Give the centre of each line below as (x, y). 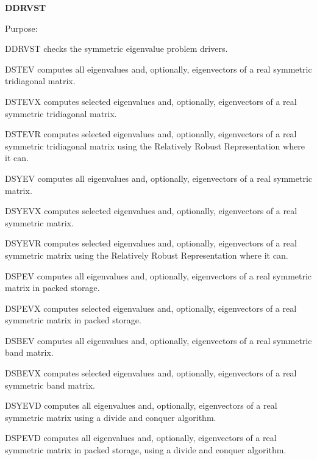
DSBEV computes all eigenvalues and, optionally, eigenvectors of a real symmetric (158, 340)
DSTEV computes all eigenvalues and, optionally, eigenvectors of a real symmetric (158, 69)
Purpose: (21, 28)
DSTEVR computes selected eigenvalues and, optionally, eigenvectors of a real (151, 134)
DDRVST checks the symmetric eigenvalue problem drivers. (116, 49)
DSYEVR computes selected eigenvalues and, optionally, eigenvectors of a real (151, 243)
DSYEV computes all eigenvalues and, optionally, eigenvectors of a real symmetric (159, 178)
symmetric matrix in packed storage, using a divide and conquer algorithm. (146, 450)
